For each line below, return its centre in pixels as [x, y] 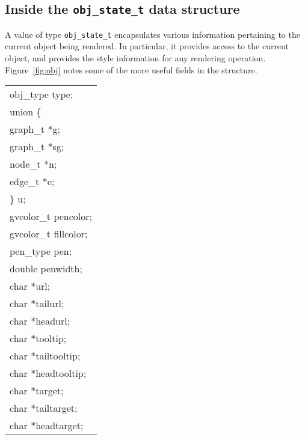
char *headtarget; [47, 426]
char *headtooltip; [48, 373]
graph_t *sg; [37, 147]
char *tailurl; [37, 304]
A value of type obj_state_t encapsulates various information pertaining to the [152, 34]
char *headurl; [40, 321]
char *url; [30, 286]
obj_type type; [42, 94]
